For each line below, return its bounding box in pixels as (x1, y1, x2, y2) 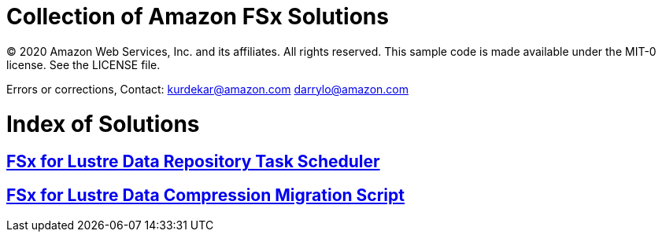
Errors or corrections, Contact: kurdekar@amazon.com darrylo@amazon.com (6, 82, 409, 96)
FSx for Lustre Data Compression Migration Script (6, 185, 405, 205)
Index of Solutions (6, 110, 200, 137)
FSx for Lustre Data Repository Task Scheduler (6, 152, 380, 172)
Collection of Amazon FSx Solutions (6, 3, 389, 30)
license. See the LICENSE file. (6, 57, 161, 71)
